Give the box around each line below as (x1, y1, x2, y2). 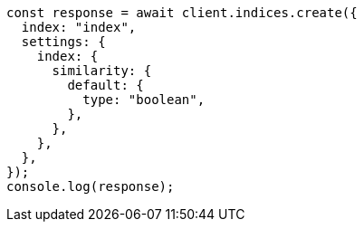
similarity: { (52, 63, 152, 78)
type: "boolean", (82, 92, 206, 107)
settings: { (21, 34, 106, 49)
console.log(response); (6, 179, 175, 194)
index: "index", (21, 20, 137, 34)
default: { (67, 78, 144, 92)
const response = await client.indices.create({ (6, 5, 358, 20)
